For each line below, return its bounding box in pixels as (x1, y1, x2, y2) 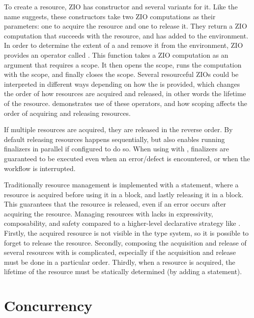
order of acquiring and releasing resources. (4, 107, 131, 118)
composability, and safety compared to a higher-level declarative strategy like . (4, 218, 241, 228)
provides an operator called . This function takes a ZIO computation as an (4, 49, 228, 60)
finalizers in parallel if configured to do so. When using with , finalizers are (4, 143, 229, 154)
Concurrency (4, 295, 92, 316)
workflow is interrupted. (4, 163, 76, 173)
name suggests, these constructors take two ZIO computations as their (4, 11, 216, 21)
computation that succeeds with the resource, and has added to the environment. (4, 30, 249, 40)
